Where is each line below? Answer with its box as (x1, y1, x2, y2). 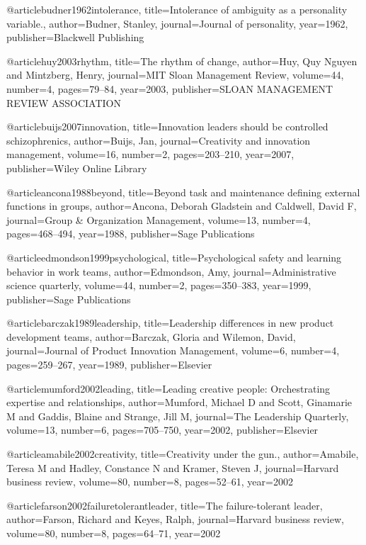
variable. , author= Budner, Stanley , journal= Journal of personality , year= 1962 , (6, 16, 348, 30)
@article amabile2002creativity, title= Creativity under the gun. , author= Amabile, (6, 446, 359, 461)
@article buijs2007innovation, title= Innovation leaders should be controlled (6, 119, 328, 134)
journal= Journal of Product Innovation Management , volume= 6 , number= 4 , (6, 343, 340, 358)
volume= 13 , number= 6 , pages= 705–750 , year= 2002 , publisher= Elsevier (6, 422, 319, 437)
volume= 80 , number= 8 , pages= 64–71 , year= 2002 (6, 526, 221, 540)
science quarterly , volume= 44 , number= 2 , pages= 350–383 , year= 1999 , (6, 278, 311, 293)
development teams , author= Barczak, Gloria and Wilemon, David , (6, 329, 296, 344)
